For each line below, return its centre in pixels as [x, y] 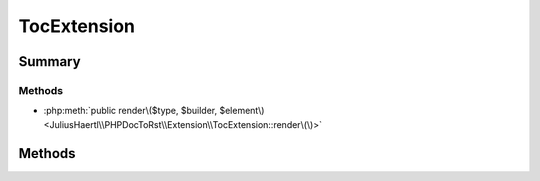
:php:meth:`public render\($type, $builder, [130, 111]
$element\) [242, 111]
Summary [49, 61]
